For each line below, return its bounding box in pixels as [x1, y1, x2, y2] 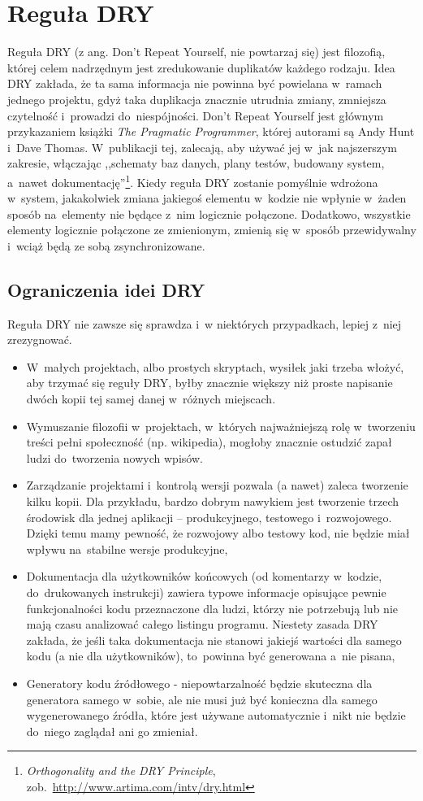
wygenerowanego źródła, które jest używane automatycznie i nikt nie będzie [26, 707, 406, 724]
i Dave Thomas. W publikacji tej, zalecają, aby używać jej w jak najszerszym [7, 138, 397, 155]
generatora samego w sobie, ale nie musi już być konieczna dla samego [26, 690, 378, 707]
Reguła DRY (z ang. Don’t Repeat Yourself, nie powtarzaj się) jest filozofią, [7, 43, 386, 60]
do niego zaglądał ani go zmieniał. [26, 722, 198, 739]
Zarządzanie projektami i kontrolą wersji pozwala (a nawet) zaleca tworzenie [26, 477, 408, 494]
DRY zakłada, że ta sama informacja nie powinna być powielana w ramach [7, 75, 382, 92]
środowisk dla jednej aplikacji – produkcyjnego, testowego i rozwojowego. [26, 508, 392, 525]
